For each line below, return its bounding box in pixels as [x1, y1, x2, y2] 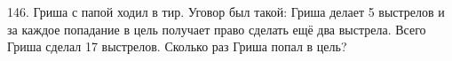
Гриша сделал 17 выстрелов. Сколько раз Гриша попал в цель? [7, 37, 347, 56]
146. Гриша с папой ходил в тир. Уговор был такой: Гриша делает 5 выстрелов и [7, 3, 445, 20]
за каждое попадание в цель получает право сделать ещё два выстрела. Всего [7, 19, 426, 38]
